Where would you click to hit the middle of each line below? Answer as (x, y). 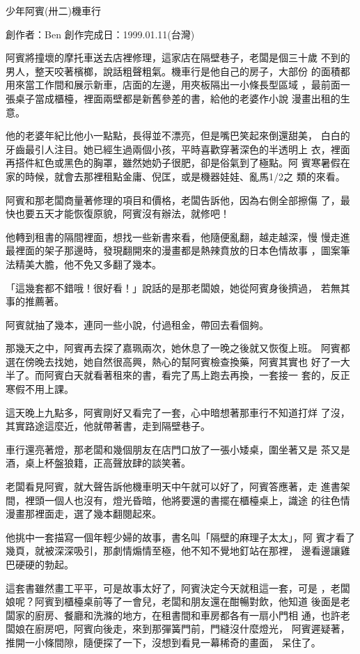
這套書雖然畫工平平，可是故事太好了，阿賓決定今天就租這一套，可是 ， (168, 587)
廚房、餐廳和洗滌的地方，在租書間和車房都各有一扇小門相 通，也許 (187, 615)
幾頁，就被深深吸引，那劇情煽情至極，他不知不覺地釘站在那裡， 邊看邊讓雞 (178, 551)
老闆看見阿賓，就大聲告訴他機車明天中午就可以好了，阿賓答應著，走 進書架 (178, 486)
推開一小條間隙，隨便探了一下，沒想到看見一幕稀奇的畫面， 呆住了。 (163, 642)
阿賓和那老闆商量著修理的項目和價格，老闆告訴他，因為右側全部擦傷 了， (173, 200)
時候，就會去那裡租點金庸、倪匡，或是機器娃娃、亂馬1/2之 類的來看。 (185, 176)
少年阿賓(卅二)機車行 (53, 10)
